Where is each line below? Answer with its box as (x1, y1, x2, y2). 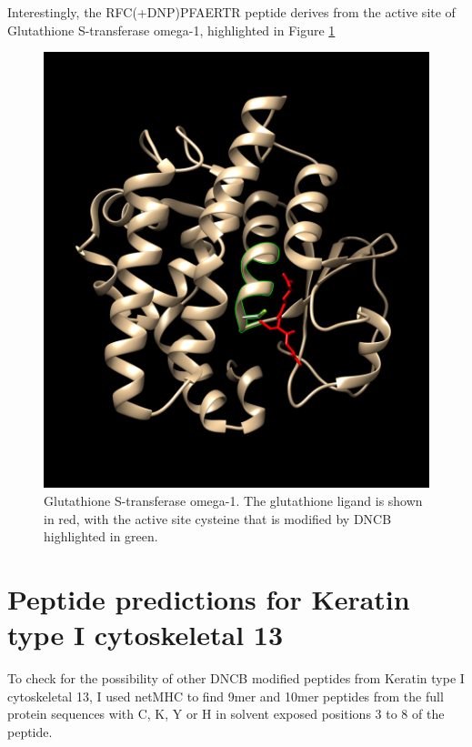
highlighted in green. (44, 527, 158, 546)
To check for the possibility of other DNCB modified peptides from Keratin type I (7, 669, 465, 688)
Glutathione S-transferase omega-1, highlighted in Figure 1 (7, 20, 336, 39)
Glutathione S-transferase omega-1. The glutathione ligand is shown (44, 491, 423, 510)
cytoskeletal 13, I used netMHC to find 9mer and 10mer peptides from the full (7, 686, 444, 705)
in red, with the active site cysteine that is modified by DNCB (44, 509, 392, 528)
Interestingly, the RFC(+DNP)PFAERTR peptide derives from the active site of (7, 3, 456, 21)
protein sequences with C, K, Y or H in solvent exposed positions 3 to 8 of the (7, 704, 445, 723)
